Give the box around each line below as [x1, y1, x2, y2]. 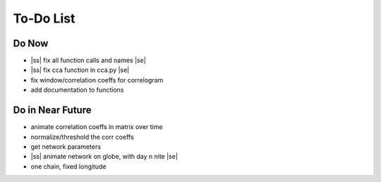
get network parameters [30, 142, 102, 151]
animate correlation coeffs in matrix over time [30, 123, 163, 131]
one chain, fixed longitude [30, 162, 107, 171]
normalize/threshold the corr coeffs [30, 133, 134, 141]
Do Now [13, 37, 49, 49]
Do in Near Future [13, 104, 92, 116]
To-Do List [13, 11, 75, 26]
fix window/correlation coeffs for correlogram [30, 75, 164, 84]
